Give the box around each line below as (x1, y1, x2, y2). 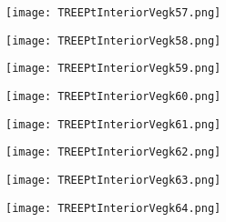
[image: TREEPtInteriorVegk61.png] (5, 117, 221, 131)
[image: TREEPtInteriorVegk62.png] (5, 146, 221, 159)
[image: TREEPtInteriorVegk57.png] (5, 6, 221, 19)
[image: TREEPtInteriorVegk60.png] (5, 89, 221, 103)
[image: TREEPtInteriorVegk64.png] (5, 201, 221, 215)
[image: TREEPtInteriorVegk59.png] (5, 62, 221, 76)
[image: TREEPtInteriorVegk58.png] (5, 34, 221, 47)
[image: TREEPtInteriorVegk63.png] (5, 173, 221, 187)
